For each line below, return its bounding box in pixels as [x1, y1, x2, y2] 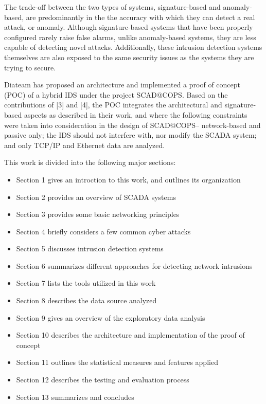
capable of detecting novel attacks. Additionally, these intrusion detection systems [4, 42, 262, 52]
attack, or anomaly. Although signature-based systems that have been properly [4, 22, 253, 32]
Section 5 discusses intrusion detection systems [16, 243, 164, 254]
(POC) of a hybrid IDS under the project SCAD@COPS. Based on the [4, 89, 228, 100]
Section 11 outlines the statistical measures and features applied [16, 357, 218, 368]
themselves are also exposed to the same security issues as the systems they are [4, 51, 254, 62]
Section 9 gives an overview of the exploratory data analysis [16, 312, 205, 323]
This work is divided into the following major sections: [4, 157, 176, 168]
